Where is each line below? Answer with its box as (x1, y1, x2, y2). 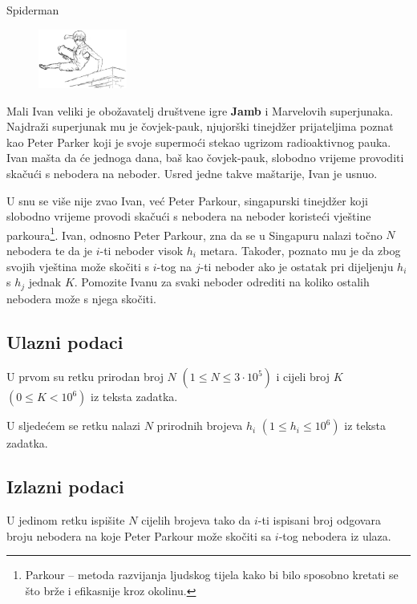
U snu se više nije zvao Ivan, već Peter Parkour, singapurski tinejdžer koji (6, 192, 368, 209)
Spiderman (6, 2, 59, 18)
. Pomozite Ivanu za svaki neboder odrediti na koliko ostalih (74, 274, 370, 290)
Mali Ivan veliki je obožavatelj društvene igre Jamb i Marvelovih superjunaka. (6, 102, 394, 119)
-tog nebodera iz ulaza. (278, 527, 391, 544)
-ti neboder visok (99, 242, 184, 259)
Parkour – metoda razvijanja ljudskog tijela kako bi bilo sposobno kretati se (25, 566, 399, 583)
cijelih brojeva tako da (141, 512, 251, 529)
